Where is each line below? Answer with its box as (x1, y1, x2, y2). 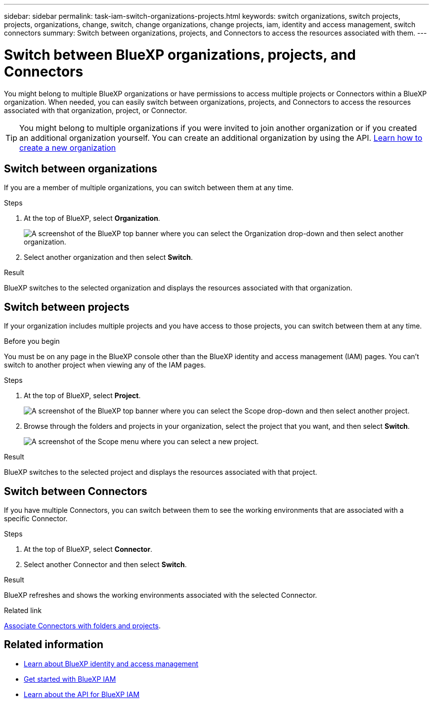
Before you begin (4, 337, 60, 346)
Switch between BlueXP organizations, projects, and (4, 46, 356, 63)
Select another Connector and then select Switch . (24, 560, 187, 569)
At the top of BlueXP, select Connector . (24, 545, 153, 554)
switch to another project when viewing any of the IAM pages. (4, 361, 206, 370)
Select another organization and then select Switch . (24, 253, 193, 262)
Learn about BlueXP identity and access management (24, 659, 199, 668)
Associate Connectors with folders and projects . (4, 621, 161, 630)
